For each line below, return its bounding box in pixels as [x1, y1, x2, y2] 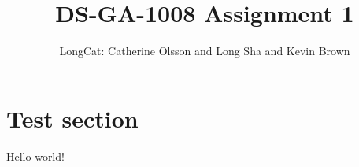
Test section [6, 102, 139, 134]
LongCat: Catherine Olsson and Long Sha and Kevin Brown [59, 43, 350, 59]
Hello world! [6, 147, 65, 164]
